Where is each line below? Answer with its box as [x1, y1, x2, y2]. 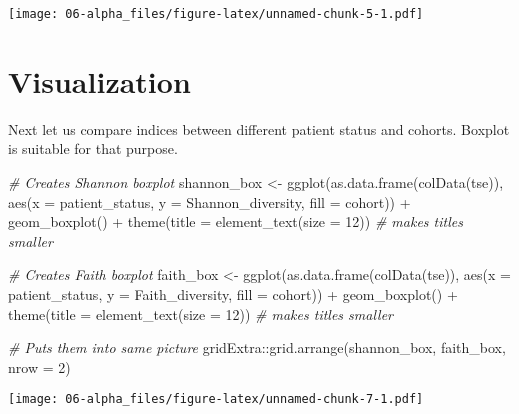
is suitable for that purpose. [8, 138, 178, 159]
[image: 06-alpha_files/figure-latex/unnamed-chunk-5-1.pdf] [8, 7, 424, 21]
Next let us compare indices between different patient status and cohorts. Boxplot [8, 118, 510, 139]
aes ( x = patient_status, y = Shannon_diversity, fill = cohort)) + [8, 191, 411, 212]
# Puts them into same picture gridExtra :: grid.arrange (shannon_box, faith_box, [8, 337, 506, 358]
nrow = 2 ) [8, 356, 71, 377]
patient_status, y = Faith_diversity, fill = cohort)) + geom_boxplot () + [8, 283, 458, 304]
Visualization [8, 60, 191, 101]
